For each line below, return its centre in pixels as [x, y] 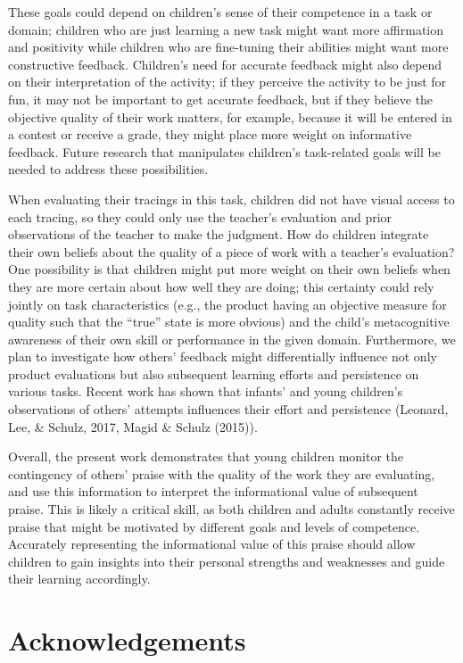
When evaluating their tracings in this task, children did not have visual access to [231, 199]
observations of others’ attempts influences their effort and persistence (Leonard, [228, 409]
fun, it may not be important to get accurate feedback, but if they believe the [221, 99]
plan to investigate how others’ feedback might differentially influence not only [223, 356]
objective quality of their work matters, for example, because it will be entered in [230, 116]
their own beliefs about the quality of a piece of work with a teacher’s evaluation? [231, 251]
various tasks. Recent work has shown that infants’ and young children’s [206, 391]
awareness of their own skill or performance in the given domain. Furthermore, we [232, 339]
